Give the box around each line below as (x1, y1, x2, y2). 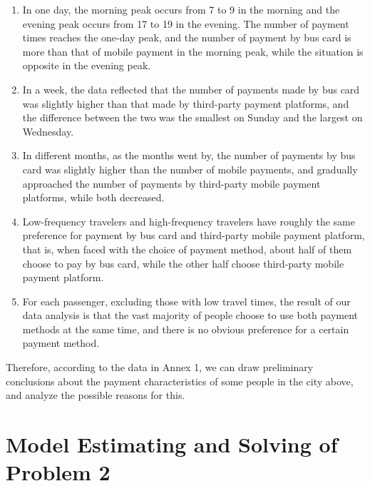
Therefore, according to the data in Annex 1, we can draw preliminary (6, 360, 314, 375)
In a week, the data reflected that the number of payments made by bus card (22, 81, 360, 96)
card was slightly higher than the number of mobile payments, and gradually (22, 161, 358, 176)
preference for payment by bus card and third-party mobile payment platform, (22, 228, 365, 243)
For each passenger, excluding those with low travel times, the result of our (22, 293, 351, 308)
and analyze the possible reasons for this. (6, 388, 185, 403)
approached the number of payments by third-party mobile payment (22, 176, 321, 191)
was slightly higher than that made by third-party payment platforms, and (22, 96, 349, 111)
